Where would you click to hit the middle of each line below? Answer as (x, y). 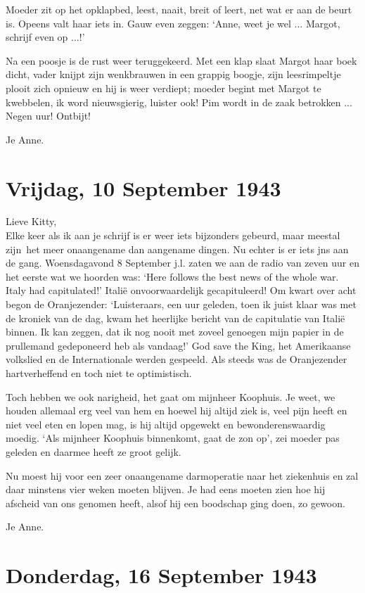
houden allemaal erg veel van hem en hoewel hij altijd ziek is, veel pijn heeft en (177, 410)
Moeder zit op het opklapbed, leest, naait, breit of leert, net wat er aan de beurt (179, 9)
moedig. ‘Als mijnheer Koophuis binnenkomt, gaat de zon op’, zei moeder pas (173, 438)
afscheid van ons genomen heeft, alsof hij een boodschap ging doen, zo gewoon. (175, 503)
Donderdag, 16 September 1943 (161, 575)
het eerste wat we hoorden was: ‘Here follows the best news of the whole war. (172, 276)
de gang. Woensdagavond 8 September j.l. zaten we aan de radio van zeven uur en (183, 263)
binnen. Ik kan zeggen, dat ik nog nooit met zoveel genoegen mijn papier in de (175, 332)
